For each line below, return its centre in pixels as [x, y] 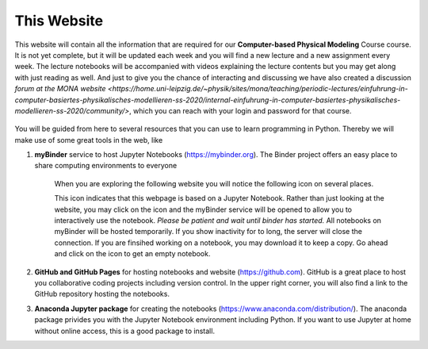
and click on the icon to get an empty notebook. [132, 254]
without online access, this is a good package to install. [125, 331]
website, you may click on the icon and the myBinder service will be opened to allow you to [203, 209]
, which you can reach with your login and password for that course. [241, 110]
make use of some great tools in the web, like [89, 140]
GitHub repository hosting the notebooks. [102, 294]
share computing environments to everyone [106, 166]
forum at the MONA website [60, 89]
